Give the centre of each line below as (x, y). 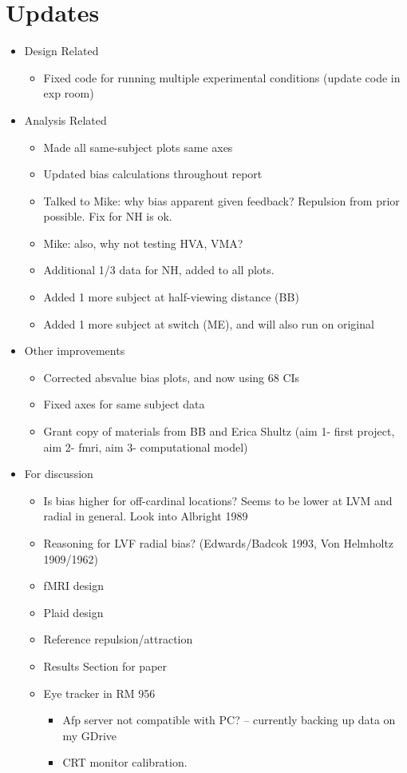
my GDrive (89, 735)
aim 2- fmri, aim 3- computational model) (146, 446)
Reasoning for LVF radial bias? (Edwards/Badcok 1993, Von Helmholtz (219, 543)
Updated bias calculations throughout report (153, 174)
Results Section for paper (105, 665)
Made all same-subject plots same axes (138, 147)
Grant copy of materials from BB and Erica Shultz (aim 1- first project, (219, 431)
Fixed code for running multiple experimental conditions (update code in (222, 77)
